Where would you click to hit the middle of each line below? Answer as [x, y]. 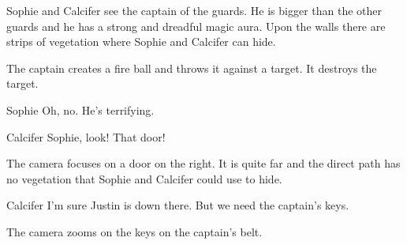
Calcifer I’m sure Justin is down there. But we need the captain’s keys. [178, 205]
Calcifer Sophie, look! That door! [86, 136]
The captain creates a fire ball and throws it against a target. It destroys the [192, 68]
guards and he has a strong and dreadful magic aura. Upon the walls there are [196, 26]
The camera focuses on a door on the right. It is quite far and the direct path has [203, 163]
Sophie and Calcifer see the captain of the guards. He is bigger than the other [194, 10]
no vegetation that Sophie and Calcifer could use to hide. [144, 178]
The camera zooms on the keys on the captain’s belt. [134, 231]
